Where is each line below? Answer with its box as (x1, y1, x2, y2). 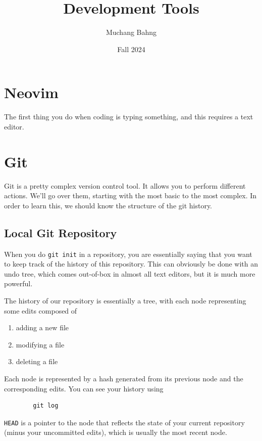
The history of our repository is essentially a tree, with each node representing (4, 295, 246, 305)
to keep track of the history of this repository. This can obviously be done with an (4, 258, 258, 269)
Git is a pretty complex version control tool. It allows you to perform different (4, 180, 246, 191)
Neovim (4, 82, 59, 103)
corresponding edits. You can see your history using (4, 383, 164, 393)
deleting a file (16, 356, 58, 367)
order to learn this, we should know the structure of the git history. (4, 200, 213, 210)
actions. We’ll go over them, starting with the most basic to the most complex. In (4, 190, 257, 201)
